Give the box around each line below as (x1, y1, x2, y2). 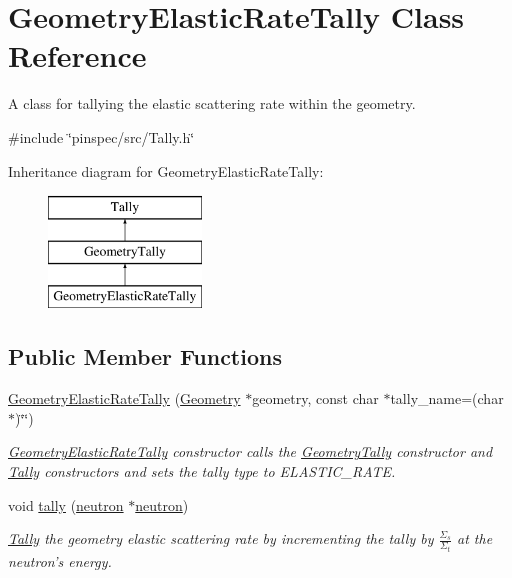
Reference (8, 35, 147, 76)
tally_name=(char (390, 388, 504, 409)
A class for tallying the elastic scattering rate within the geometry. (8, 93, 416, 114)
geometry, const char (252, 388, 379, 409)
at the (457, 528, 493, 549)
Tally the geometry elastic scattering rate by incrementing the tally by (8, 528, 434, 549)
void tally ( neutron (8, 494, 124, 515)
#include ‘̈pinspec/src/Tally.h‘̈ (8, 126, 195, 147)
